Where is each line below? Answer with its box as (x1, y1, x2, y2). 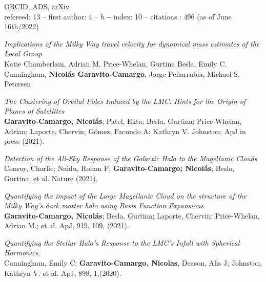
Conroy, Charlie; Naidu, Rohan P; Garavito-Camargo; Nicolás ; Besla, (4, 163, 235, 173)
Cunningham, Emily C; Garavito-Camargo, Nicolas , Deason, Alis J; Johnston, (4, 257, 262, 268)
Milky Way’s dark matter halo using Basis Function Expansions (4, 200, 204, 211)
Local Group (4, 48, 42, 59)
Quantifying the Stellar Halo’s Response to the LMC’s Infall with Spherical (4, 237, 240, 248)
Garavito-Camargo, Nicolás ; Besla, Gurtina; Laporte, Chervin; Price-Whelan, (4, 210, 260, 221)
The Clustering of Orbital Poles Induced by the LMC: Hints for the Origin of (4, 95, 246, 106)
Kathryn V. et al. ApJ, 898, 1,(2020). (4, 267, 121, 278)
